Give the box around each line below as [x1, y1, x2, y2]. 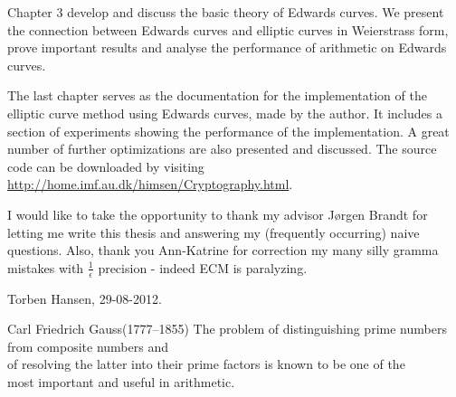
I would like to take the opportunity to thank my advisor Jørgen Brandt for [7, 204, 428, 223]
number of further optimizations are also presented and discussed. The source [7, 139, 437, 158]
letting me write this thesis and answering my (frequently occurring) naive [7, 222, 420, 241]
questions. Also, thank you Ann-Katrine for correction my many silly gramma [7, 241, 439, 260]
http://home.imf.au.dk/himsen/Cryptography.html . [7, 175, 293, 194]
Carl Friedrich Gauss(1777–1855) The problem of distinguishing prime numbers [7, 319, 447, 338]
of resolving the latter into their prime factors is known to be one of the [7, 354, 405, 373]
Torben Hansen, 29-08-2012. [7, 288, 162, 307]
